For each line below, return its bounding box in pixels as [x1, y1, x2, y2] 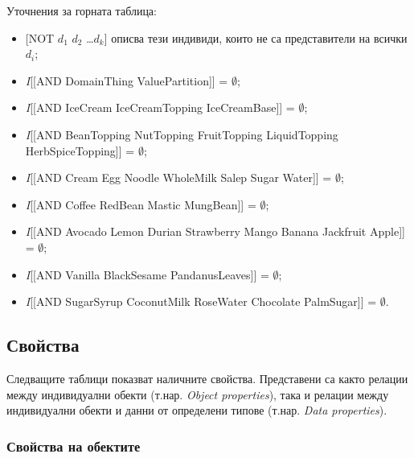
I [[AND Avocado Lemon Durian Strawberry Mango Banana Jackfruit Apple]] [25, 223, 405, 240]
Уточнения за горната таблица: [6, 2, 157, 19]
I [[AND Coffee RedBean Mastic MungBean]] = [25, 196, 256, 212]
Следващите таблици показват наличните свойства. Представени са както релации [6, 369, 408, 386]
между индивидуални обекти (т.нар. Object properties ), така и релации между [6, 386, 389, 402]
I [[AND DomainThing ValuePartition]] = [25, 72, 228, 89]
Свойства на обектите [6, 435, 141, 456]
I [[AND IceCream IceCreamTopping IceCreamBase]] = [25, 99, 295, 116]
